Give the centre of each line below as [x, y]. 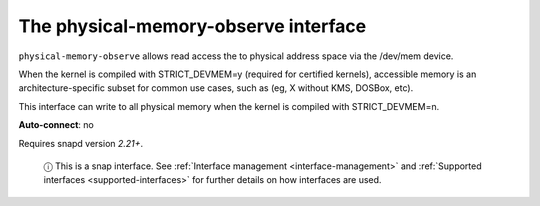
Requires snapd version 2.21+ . [81, 143]
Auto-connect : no [56, 125]
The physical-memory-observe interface [192, 26]
